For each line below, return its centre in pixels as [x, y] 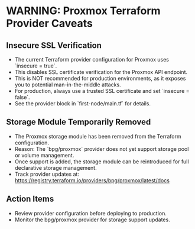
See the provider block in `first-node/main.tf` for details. [82, 104]
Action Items [30, 199]
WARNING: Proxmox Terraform [83, 11]
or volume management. [44, 155]
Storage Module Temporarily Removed [79, 122]
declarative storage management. [56, 167]
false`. [22, 97]
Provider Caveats [49, 23]
